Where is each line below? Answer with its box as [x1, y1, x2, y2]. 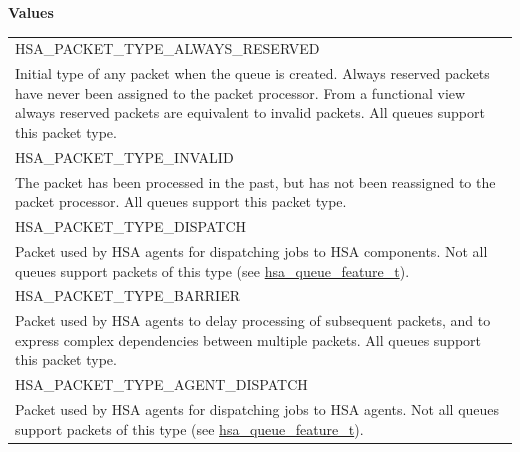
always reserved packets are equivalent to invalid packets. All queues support [15, 102, 485, 123]
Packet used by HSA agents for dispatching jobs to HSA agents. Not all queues [15, 399, 500, 420]
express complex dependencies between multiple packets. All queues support [15, 329, 482, 350]
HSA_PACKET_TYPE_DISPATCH [15, 216, 247, 237]
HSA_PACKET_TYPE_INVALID [15, 146, 234, 167]
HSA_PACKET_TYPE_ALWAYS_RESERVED [15, 38, 320, 59]
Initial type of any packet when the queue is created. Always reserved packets [15, 63, 490, 84]
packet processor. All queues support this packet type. [15, 191, 347, 212]
